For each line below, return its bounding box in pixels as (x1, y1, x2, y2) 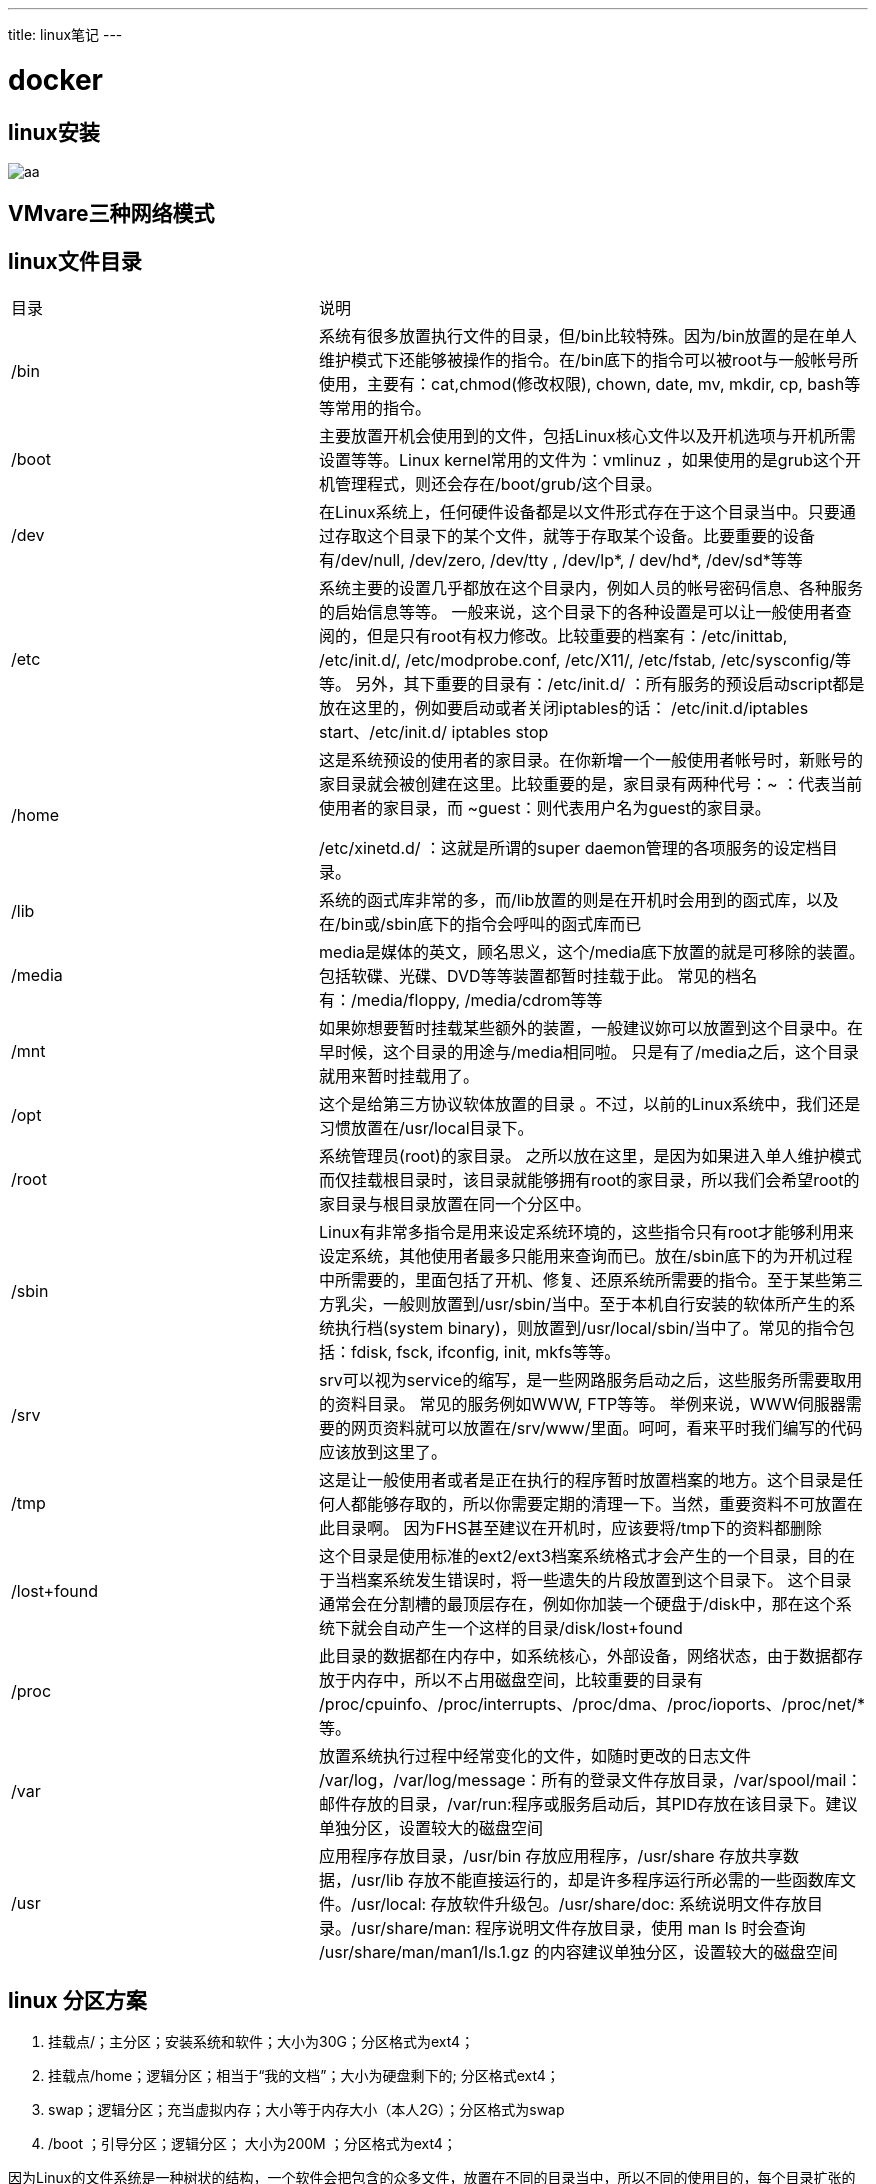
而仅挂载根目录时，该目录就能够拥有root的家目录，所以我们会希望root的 (319, 1170, 860, 1191)
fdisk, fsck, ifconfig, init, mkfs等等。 (351, 1342, 621, 1363)
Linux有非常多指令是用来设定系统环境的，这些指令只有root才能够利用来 (319, 1222, 854, 1243)
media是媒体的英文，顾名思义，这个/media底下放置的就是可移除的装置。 (319, 942, 865, 963)
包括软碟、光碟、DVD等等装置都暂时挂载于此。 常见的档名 (319, 966, 758, 987)
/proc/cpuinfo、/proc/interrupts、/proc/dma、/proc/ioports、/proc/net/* (319, 1694, 866, 1715)
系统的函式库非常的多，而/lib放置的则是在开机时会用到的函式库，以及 (319, 890, 839, 911)
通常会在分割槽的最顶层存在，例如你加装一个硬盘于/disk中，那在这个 (319, 1594, 836, 1615)
